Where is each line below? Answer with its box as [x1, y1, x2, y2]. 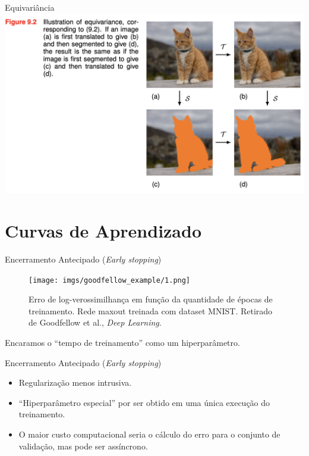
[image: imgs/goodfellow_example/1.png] [29, 276, 191, 285]
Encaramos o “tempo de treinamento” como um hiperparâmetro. [5, 336, 240, 349]
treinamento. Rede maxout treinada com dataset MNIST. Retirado [29, 304, 273, 317]
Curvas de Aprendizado [5, 218, 202, 243]
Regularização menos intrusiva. [18, 376, 132, 389]
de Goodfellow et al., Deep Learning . [29, 316, 162, 329]
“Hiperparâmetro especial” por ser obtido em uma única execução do [18, 396, 270, 408]
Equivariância [5, 1, 55, 13]
